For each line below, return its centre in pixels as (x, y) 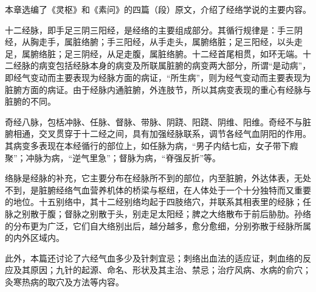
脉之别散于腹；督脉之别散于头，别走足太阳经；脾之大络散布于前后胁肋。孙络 (158, 213)
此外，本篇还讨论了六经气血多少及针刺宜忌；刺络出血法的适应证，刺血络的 (154, 258)
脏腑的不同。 (30, 101)
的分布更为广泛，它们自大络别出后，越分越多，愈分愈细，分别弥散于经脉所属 (158, 225)
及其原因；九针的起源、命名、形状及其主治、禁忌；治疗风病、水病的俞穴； (162, 270)
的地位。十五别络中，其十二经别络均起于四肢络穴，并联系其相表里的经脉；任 (158, 202)
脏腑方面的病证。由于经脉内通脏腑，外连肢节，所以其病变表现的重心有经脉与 (158, 89)
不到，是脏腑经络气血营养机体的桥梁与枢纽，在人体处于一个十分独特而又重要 (158, 189)
